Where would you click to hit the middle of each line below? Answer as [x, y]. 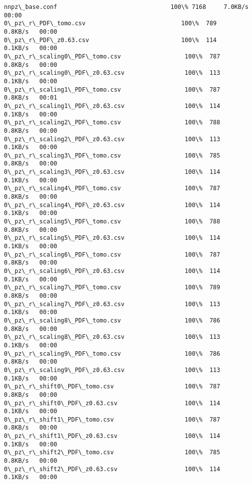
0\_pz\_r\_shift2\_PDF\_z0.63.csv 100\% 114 [112, 469]
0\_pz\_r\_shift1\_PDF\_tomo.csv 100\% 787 [112, 419]
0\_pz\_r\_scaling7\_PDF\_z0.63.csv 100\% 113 [112, 304]
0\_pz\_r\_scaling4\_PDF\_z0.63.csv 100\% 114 [112, 205]
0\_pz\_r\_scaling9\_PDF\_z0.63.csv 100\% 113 [112, 370]
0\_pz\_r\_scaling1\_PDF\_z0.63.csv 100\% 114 [112, 106]
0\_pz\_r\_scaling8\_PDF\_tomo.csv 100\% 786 [112, 320]
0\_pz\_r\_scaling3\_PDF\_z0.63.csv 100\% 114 [112, 172]
